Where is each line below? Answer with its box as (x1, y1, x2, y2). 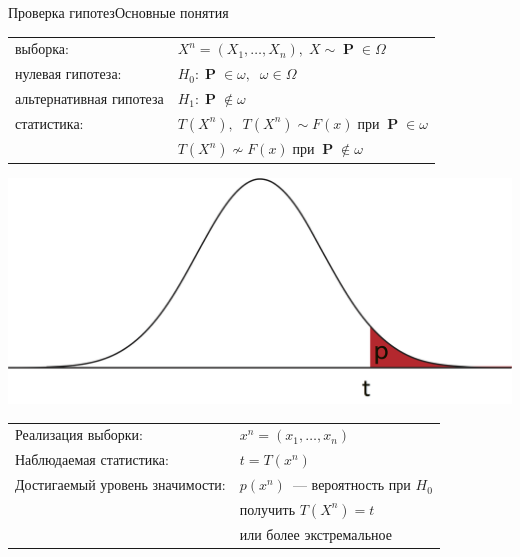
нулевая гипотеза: (15, 63, 122, 84)
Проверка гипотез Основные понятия (8, 2, 229, 22)
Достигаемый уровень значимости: (15, 474, 226, 495)
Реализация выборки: (15, 424, 143, 445)
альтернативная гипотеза (15, 88, 164, 109)
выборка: (15, 38, 69, 59)
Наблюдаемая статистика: (15, 449, 169, 470)
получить (239, 498, 296, 519)
